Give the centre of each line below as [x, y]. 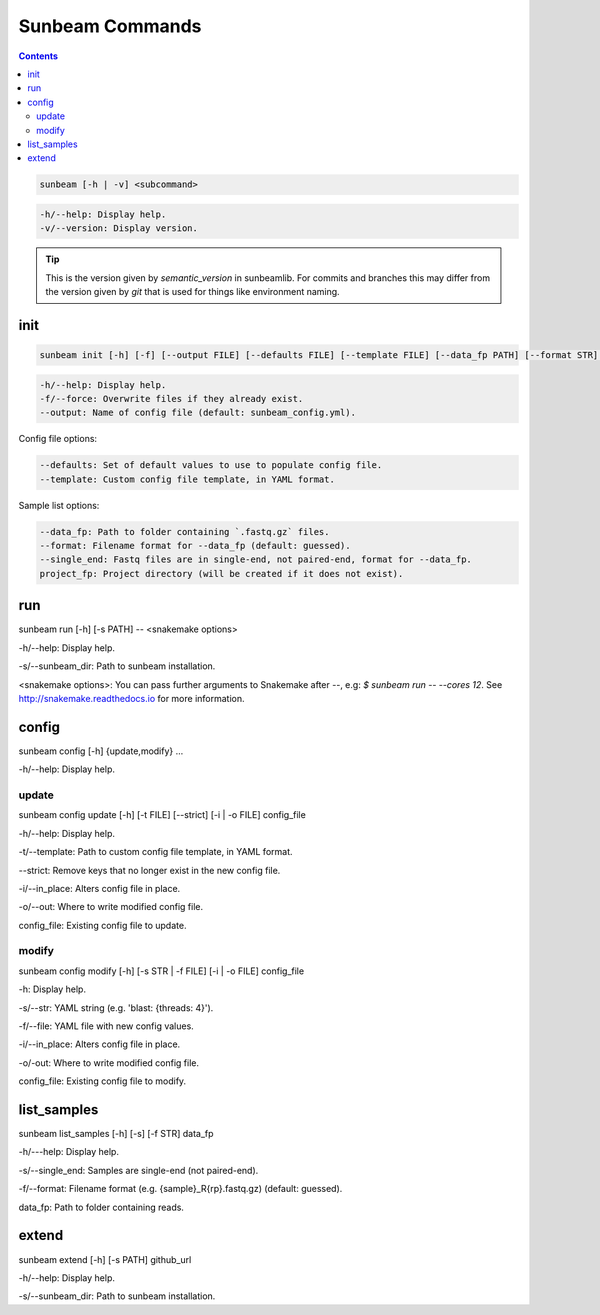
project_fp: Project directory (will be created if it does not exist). [221, 573]
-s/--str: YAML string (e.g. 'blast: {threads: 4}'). [116, 1007]
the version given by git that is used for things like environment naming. [192, 291]
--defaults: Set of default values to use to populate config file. [211, 465]
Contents [38, 56]
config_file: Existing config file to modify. [102, 1081]
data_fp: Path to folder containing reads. [101, 1207]
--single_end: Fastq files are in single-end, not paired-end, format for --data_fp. [255, 559]
